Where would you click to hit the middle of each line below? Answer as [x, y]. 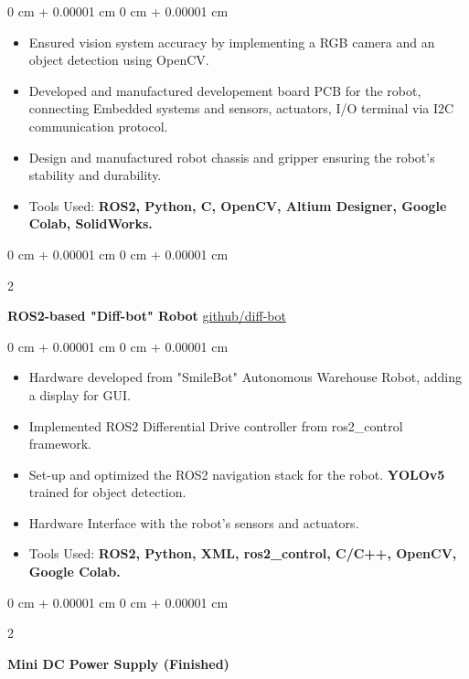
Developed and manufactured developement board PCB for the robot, [225, 90]
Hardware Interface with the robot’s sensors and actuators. [194, 522]
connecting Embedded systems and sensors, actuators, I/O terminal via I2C [241, 108]
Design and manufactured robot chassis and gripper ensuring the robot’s [232, 157]
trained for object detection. [107, 492]
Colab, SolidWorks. [91, 223]
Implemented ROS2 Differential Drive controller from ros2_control [216, 425]
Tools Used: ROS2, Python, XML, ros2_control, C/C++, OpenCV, [243, 553]
